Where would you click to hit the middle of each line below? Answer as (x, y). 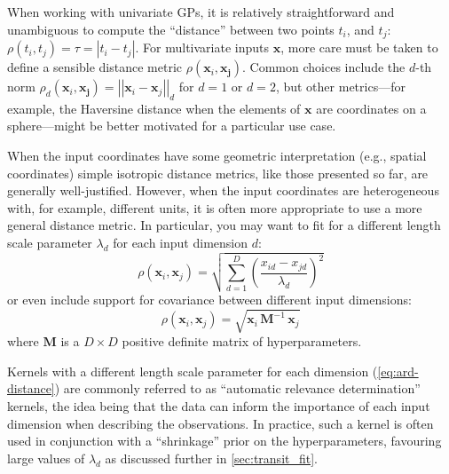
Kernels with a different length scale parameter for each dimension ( (193, 371)
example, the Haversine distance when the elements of (154, 108)
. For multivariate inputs (202, 47)
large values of (46, 458)
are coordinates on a (371, 108)
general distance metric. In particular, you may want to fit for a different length (224, 225)
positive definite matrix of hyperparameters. (242, 341)
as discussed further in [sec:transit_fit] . (212, 458)
